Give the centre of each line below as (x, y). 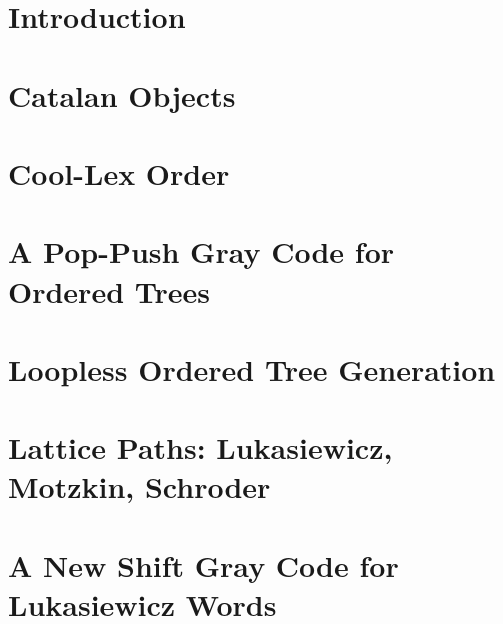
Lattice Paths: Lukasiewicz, (200, 447)
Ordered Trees (109, 290)
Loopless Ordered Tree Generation (252, 368)
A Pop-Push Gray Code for (201, 251)
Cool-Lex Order (119, 172)
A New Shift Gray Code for (203, 564)
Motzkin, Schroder (139, 486)
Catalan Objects (122, 94)
